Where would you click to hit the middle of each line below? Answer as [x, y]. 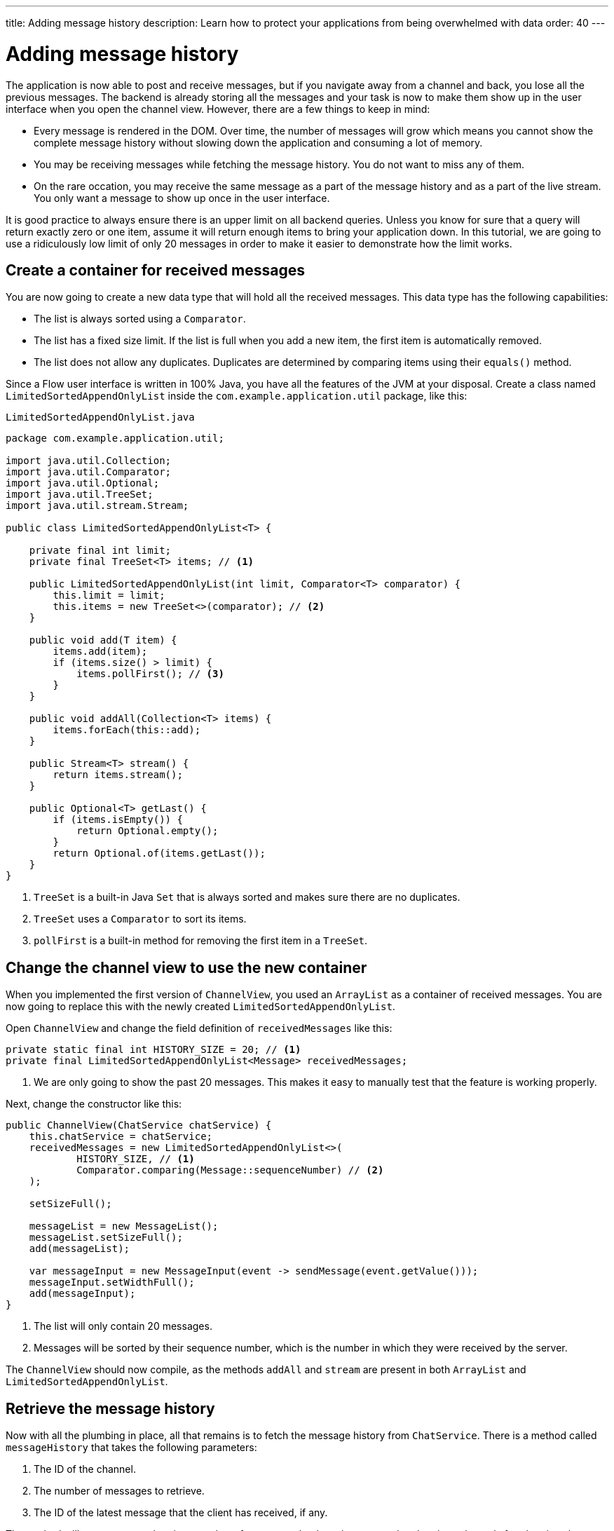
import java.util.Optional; [83, 483]
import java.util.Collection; [89, 461]
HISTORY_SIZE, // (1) [136, 1159]
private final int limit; [100, 551]
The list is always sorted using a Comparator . [140, 319]
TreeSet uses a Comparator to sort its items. [140, 919]
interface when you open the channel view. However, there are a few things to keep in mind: [218, 109]
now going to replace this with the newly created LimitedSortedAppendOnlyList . [200, 1007]
